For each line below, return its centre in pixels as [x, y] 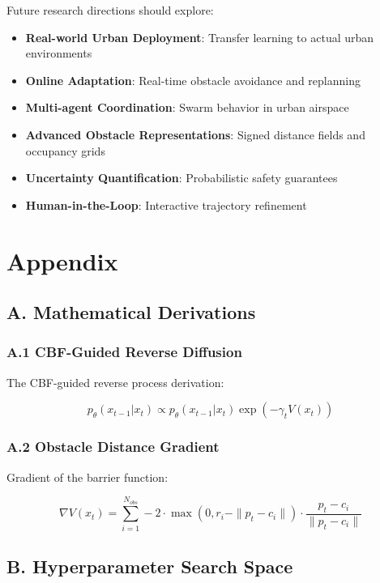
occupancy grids [65, 150]
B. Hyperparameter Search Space [150, 566]
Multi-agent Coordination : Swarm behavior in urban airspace [187, 107]
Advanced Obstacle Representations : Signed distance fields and [195, 134]
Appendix [62, 260]
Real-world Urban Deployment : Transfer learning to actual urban [200, 37]
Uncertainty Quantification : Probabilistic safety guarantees [181, 178]
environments [59, 53]
